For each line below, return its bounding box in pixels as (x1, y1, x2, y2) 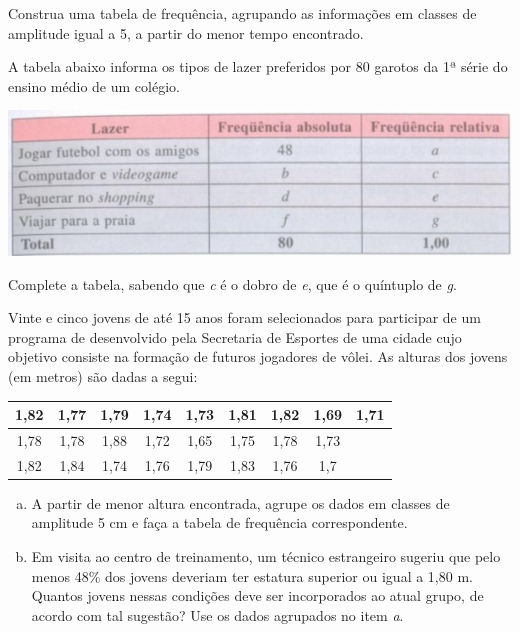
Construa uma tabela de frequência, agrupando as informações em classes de (8, 3, 477, 23)
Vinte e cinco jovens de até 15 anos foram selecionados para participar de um (8, 307, 481, 328)
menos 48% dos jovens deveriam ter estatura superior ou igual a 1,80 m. (31, 565, 473, 586)
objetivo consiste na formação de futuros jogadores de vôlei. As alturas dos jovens (8, 346, 508, 367)
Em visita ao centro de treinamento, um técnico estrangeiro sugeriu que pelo (31, 546, 501, 567)
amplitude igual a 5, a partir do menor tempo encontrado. (8, 22, 364, 43)
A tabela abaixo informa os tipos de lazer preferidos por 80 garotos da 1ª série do (8, 56, 508, 77)
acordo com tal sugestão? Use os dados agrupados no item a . (31, 604, 404, 625)
